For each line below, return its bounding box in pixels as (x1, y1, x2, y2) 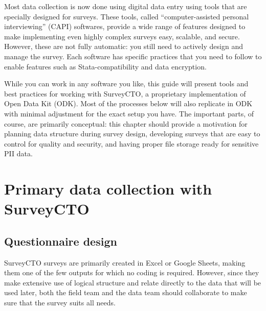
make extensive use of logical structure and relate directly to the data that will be (4, 277, 261, 288)
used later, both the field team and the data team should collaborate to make (4, 287, 247, 298)
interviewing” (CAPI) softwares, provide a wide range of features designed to (4, 21, 246, 32)
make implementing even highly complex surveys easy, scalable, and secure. (4, 31, 240, 41)
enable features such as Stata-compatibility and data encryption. (4, 61, 207, 71)
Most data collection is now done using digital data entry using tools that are (4, 1, 247, 11)
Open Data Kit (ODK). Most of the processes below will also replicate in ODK (4, 98, 253, 109)
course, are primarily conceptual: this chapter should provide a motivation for (4, 118, 248, 129)
